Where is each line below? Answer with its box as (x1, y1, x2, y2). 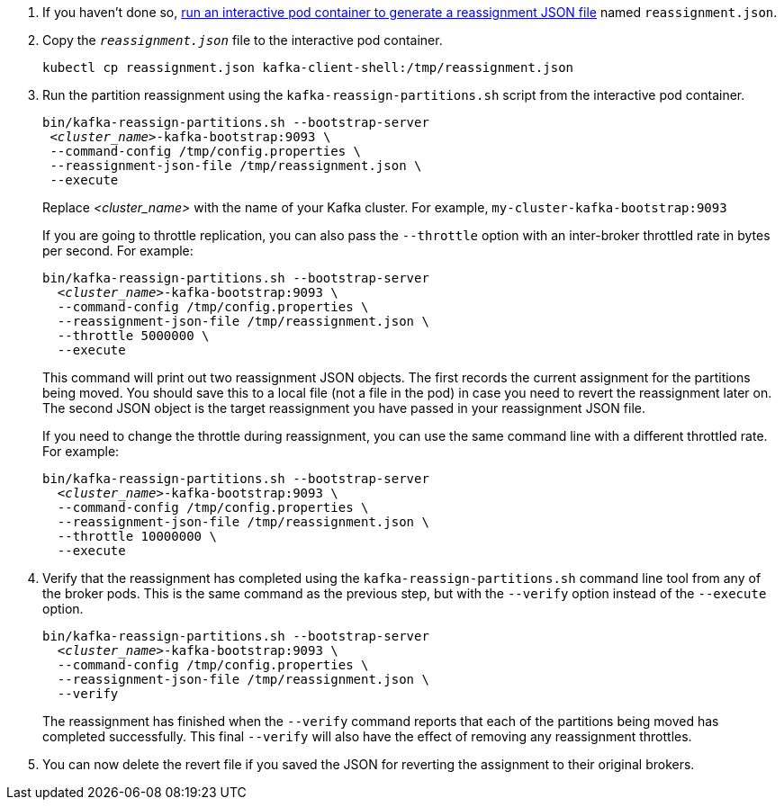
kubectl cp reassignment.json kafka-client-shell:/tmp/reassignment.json (42, 60, 574, 75)
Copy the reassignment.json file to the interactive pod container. (42, 32, 443, 48)
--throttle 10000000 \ (57, 529, 217, 543)
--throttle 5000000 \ (57, 328, 210, 343)
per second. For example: (42, 243, 194, 258)
